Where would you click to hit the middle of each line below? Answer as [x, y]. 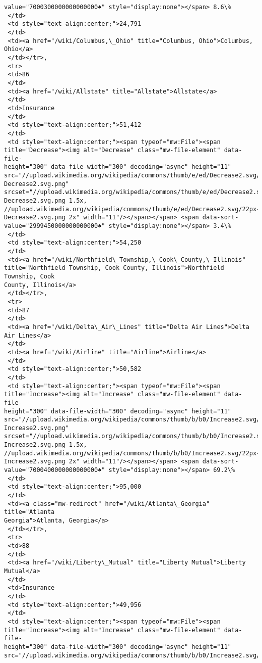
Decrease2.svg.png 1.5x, [46, 201]
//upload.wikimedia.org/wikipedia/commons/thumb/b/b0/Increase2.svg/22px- [132, 453]
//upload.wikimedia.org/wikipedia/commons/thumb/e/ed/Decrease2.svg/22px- [132, 209]
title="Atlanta [29, 512]
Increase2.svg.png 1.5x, [46, 445]
